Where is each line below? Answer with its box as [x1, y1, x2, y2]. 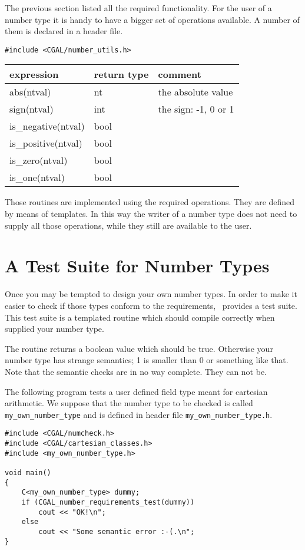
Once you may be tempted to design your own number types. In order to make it [5, 288, 297, 300]
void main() [5, 468, 51, 477]
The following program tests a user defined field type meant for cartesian [5, 385, 268, 397]
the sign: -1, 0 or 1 [158, 102, 234, 116]
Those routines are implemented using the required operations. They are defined [5, 196, 295, 208]
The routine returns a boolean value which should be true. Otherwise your [5, 342, 273, 354]
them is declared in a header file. [5, 25, 123, 37]
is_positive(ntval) [9, 136, 82, 150]
